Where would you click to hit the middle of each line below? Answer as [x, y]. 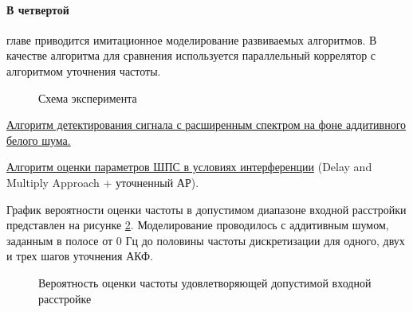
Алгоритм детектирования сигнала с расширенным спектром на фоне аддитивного [206, 125]
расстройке [65, 298]
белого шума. [39, 140]
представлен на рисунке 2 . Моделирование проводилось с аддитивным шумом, [198, 225]
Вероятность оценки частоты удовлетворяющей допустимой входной [205, 282]
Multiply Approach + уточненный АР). [103, 182]
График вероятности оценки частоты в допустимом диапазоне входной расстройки [206, 209]
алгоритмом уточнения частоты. [84, 70]
